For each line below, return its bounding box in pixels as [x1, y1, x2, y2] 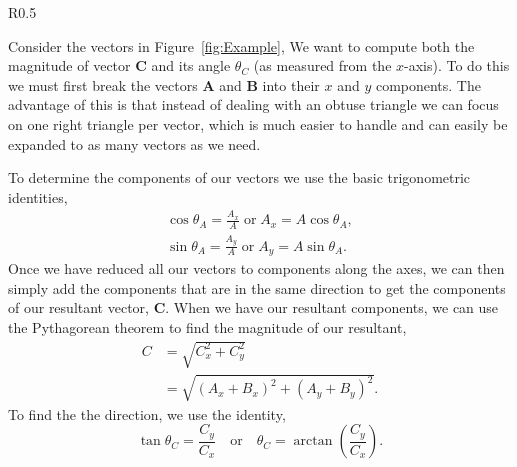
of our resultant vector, [8, 297, 149, 318]
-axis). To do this [404, 55, 510, 76]
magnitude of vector [8, 55, 131, 76]
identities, [8, 186, 68, 207]
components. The [375, 74, 481, 95]
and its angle [151, 55, 231, 76]
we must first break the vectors [8, 74, 198, 95]
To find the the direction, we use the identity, [8, 403, 286, 424]
